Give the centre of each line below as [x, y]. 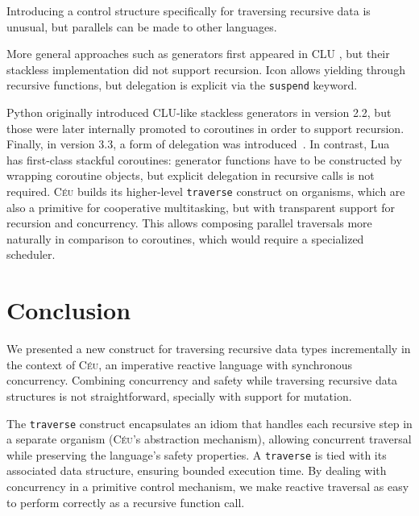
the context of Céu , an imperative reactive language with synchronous [180, 364]
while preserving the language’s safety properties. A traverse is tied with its [197, 454]
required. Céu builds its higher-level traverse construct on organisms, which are [206, 191]
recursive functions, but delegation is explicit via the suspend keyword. [182, 85]
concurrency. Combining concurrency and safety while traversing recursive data [202, 380]
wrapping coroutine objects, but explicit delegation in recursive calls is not [191, 175]
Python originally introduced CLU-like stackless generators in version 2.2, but [199, 112]
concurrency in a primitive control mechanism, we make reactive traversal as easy [208, 487]
